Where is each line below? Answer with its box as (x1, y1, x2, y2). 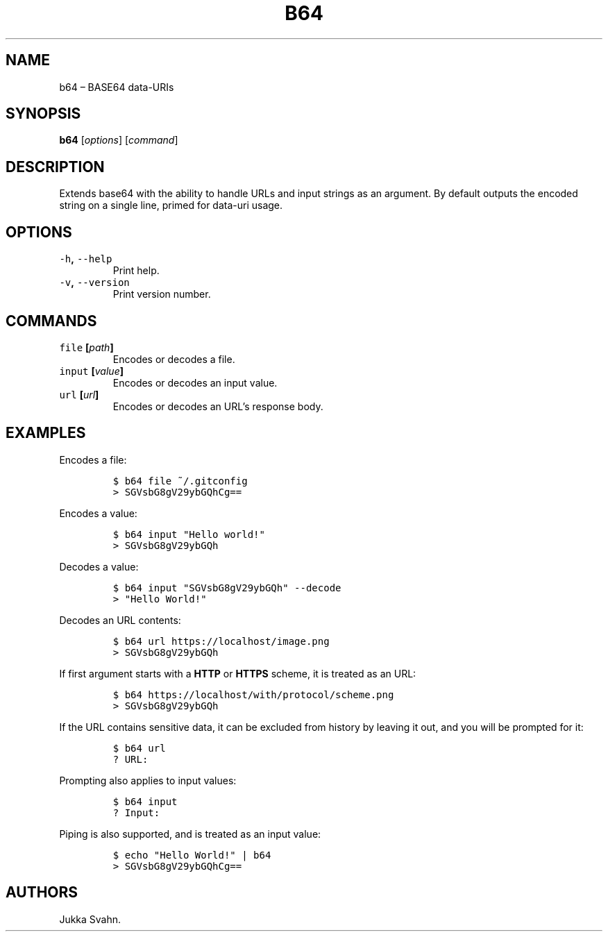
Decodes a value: (59, 560, 139, 573)
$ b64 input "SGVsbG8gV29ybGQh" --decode (112, 582, 341, 593)
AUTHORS (6, 884, 78, 902)
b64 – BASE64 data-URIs (59, 81, 174, 93)
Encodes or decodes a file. (112, 353, 235, 365)
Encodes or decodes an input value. (112, 376, 278, 389)
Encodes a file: (59, 453, 127, 466)
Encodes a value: (59, 507, 137, 519)
